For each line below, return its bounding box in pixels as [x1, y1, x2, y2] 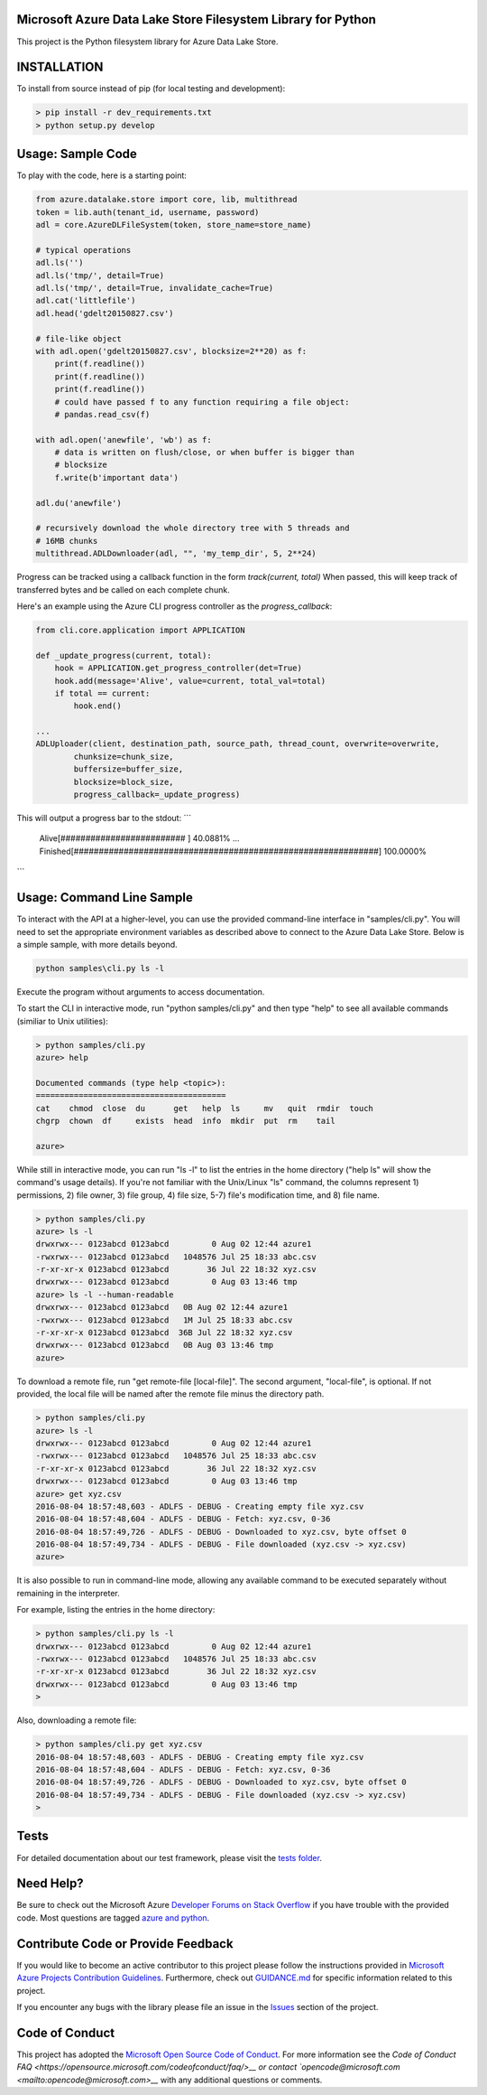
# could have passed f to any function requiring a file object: [54, 397, 350, 407]
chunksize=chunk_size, [73, 751, 175, 762]
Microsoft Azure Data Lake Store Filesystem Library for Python [16, 12, 376, 27]
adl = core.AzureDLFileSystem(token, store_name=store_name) [35, 220, 312, 230]
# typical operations [35, 245, 132, 255]
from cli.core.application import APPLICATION [35, 624, 245, 635]
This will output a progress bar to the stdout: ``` [16, 813, 192, 824]
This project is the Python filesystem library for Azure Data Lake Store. [16, 36, 279, 47]
